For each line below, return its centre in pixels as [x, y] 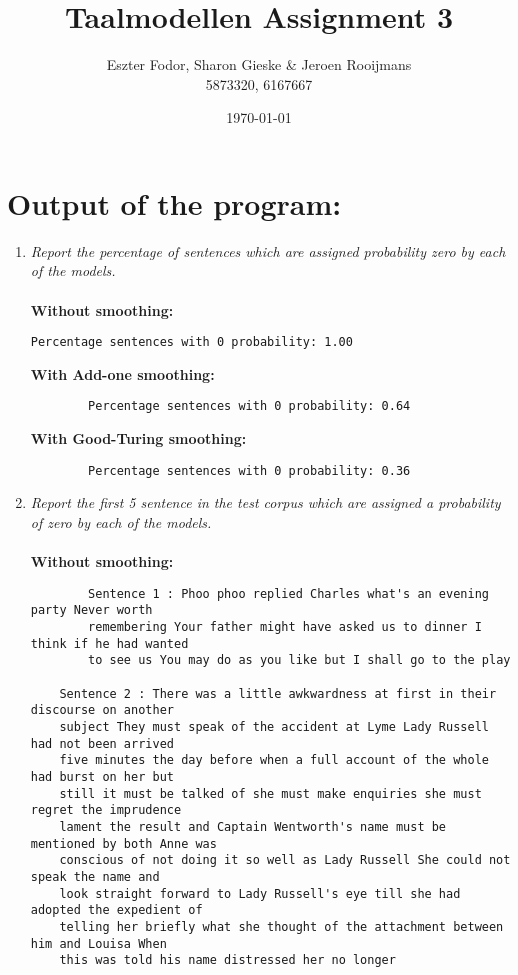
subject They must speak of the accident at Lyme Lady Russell [274, 727]
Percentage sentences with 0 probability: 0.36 [249, 470]
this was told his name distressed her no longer [227, 960]
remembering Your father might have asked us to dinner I [285, 627]
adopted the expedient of [116, 910]
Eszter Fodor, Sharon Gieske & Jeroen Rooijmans [259, 64]
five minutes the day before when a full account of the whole [274, 760]
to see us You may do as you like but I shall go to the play [299, 660]
